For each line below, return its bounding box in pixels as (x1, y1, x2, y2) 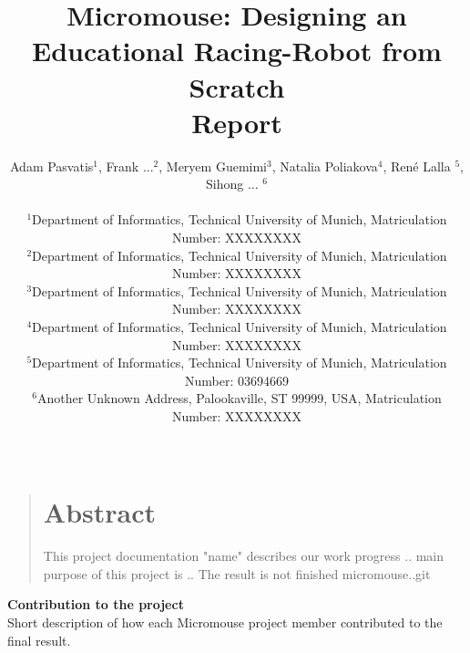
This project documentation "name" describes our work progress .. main (43, 546, 444, 565)
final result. (7, 630, 71, 649)
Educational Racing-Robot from (32, 32, 442, 69)
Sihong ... (206, 174, 259, 193)
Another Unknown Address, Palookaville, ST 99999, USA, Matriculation (36, 389, 442, 408)
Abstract (43, 493, 156, 531)
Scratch (189, 67, 285, 105)
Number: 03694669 (185, 370, 289, 389)
